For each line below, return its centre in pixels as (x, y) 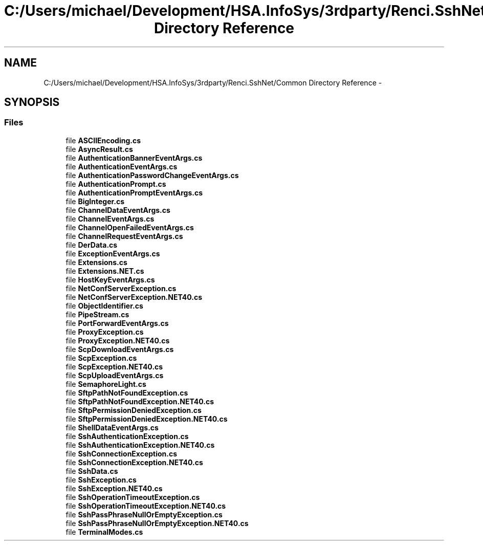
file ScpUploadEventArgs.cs (115, 375)
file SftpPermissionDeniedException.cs (134, 410)
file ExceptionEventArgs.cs (113, 253)
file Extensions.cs (96, 262)
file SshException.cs (101, 479)
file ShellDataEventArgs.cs (112, 427)
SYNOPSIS (32, 102)
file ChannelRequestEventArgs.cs (124, 236)
